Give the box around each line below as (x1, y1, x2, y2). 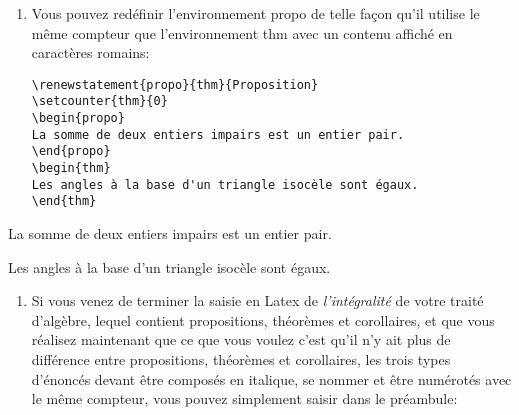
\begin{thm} (31, 161, 111, 176)
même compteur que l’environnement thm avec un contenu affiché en (31, 22, 453, 43)
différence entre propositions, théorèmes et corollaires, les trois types (31, 349, 451, 369)
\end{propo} (31, 144, 111, 159)
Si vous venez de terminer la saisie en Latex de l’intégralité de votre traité (31, 290, 484, 311)
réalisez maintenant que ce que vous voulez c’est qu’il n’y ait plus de (31, 329, 451, 350)
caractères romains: (31, 42, 150, 63)
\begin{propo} (31, 111, 125, 126)
